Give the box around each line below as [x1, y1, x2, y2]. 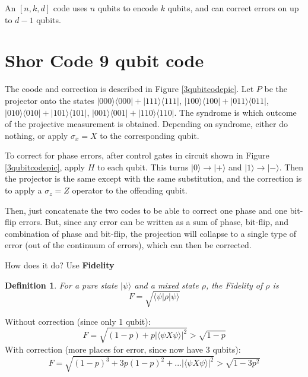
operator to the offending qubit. [72, 184, 188, 197]
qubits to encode [97, 2, 158, 14]
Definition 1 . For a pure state [5, 278, 118, 291]
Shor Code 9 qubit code [5, 48, 204, 72]
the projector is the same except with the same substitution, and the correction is [5, 172, 302, 185]
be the [264, 83, 288, 95]
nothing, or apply [5, 129, 68, 141]
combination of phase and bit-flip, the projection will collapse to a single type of [5, 227, 297, 239]
